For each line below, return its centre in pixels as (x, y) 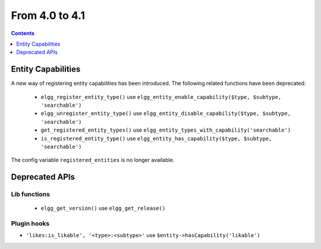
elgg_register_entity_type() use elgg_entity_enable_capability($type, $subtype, (161, 97)
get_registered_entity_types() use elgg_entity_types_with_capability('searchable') (166, 130)
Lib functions (31, 194)
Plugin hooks (30, 224)
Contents (23, 33)
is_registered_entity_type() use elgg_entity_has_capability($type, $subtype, (156, 138)
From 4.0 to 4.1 (48, 15)
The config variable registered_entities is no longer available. (93, 160)
